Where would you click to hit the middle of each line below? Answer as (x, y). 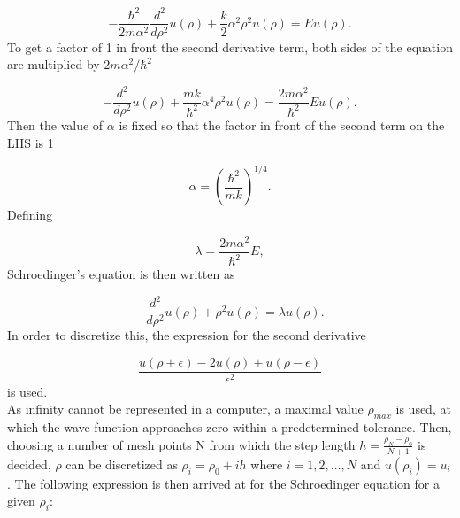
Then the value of (55, 125)
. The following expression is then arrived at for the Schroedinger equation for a (223, 483)
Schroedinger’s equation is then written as (121, 274)
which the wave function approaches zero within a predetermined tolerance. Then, (230, 427)
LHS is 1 (31, 142)
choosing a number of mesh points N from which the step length (181, 444)
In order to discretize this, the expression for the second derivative (187, 335)
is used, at (423, 409)
